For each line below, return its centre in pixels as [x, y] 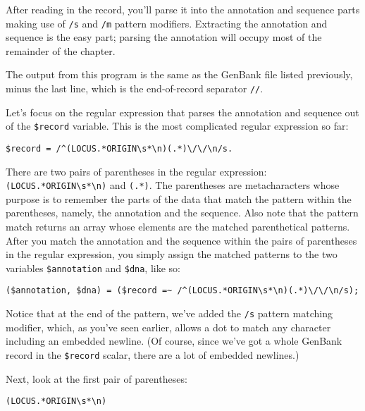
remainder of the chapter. [61, 50]
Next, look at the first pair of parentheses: [97, 378]
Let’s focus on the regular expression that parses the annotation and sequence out [182, 112]
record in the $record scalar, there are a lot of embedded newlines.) [153, 354]
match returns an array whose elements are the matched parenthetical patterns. [178, 227]
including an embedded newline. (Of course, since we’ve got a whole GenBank [174, 341]
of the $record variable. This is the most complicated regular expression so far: [177, 126]
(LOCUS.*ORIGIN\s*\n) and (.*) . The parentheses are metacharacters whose [173, 185]
